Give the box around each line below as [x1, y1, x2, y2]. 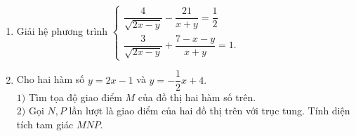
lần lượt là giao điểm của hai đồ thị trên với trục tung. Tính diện [69, 103, 350, 118]
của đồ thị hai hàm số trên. [138, 89, 256, 104]
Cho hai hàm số [16, 72, 85, 86]
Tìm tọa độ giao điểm [28, 89, 122, 104]
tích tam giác [16, 116, 74, 131]
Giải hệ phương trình [16, 24, 108, 38]
